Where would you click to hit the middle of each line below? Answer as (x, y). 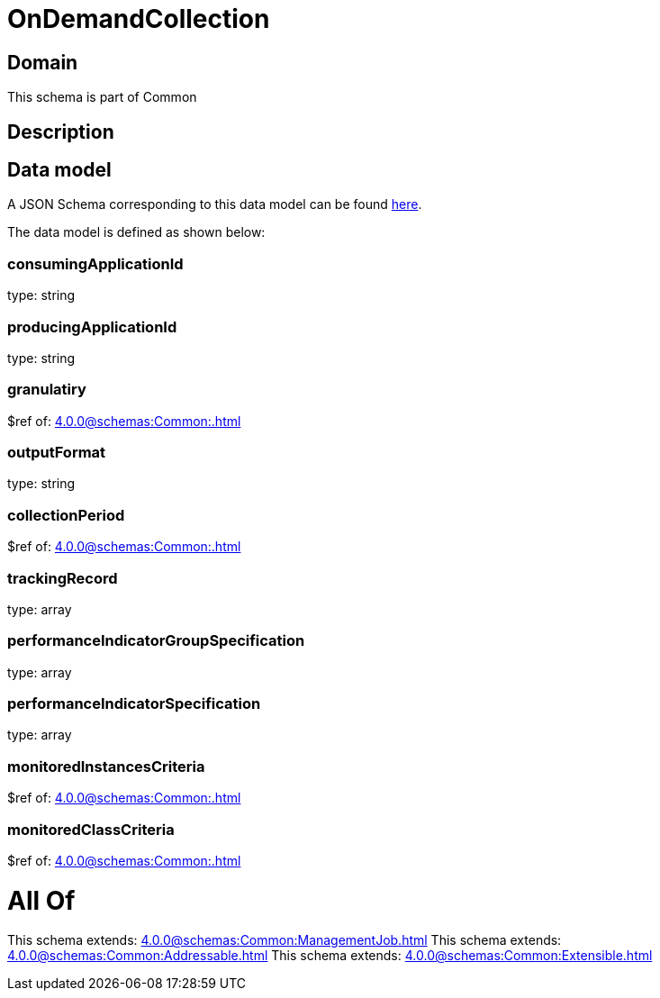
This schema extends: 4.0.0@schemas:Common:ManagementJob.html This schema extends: (285, 940)
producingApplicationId (92, 327)
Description (61, 132)
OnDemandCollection (139, 19)
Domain (43, 62)
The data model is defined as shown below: (136, 232)
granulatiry (47, 390)
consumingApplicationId (95, 263)
